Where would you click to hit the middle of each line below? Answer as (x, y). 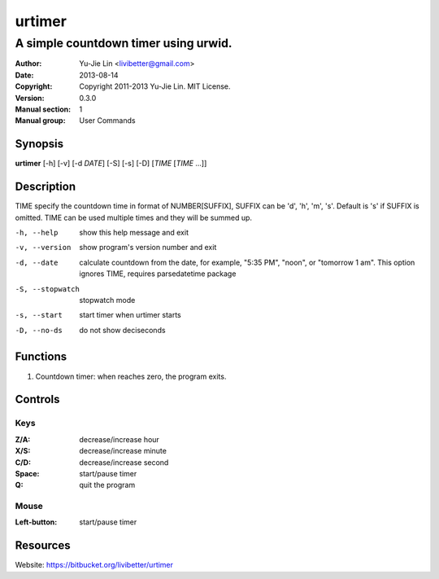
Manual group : (40, 121)
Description (46, 187)
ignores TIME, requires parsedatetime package (158, 274)
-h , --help (37, 232)
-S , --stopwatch (48, 289)
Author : (28, 64)
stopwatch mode (107, 300)
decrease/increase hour (120, 439)
